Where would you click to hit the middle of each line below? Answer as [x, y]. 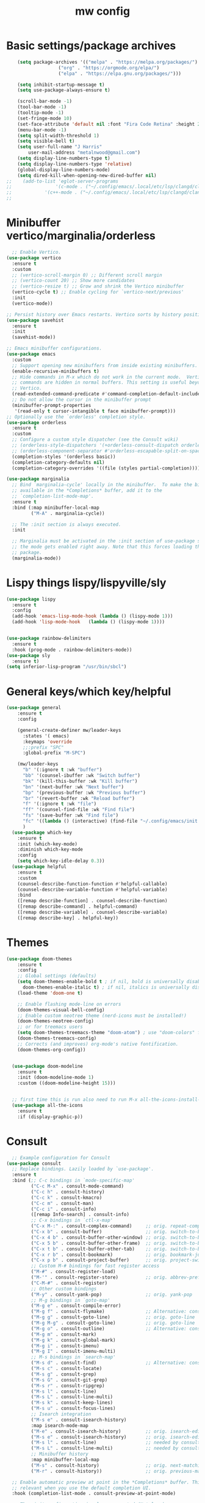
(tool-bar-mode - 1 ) [42, 107]
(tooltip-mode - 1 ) [41, 113]
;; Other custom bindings [64, 1288]
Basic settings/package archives [91, 46]
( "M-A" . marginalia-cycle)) [68, 513]
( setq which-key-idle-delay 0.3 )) [61, 861]
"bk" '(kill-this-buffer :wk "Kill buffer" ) [80, 781]
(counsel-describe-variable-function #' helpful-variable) [92, 889]
